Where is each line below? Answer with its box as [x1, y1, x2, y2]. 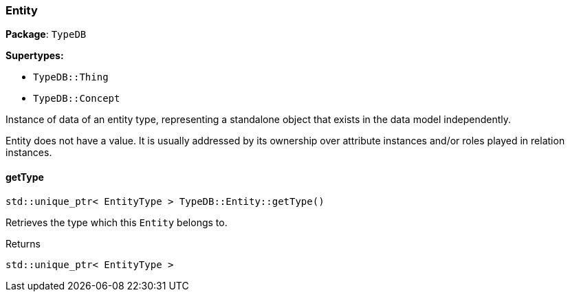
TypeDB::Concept [33, 93, 120, 104]
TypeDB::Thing [33, 71, 109, 83]
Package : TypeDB [6, 28, 87, 41]
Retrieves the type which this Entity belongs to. [6, 216, 228, 228]
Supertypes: [6, 49, 64, 62]
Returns [6, 237, 41, 250]
